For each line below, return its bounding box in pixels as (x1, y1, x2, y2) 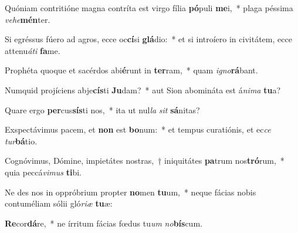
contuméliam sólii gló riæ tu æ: (5, 197, 113, 210)
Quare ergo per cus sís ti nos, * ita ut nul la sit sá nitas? (5, 103, 200, 116)
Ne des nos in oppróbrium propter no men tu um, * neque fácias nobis (5, 185, 256, 198)
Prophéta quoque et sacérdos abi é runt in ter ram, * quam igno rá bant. (5, 64, 258, 76)
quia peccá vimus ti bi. (5, 166, 82, 178)
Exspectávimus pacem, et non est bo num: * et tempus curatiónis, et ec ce (5, 123, 271, 136)
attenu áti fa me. (5, 44, 60, 56)
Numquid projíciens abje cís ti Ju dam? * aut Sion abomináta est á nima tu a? (5, 83, 280, 96)
